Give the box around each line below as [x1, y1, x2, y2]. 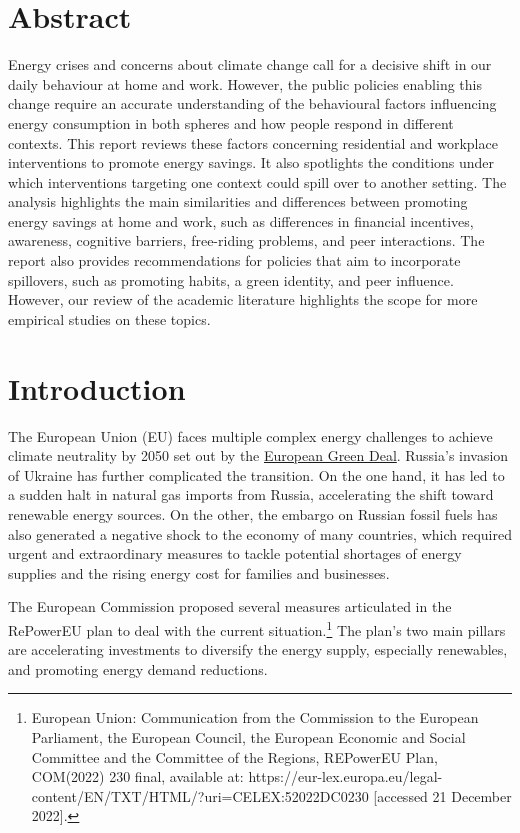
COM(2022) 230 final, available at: [31, 766, 244, 787]
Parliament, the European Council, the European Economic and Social [31, 726, 466, 747]
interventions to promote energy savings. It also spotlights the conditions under [8, 152, 495, 173]
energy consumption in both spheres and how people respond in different [8, 112, 454, 133]
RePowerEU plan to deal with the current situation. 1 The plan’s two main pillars [8, 616, 506, 640]
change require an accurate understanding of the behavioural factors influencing [8, 93, 497, 114]
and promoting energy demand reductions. [8, 658, 268, 679]
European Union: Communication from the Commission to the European [31, 707, 479, 728]
